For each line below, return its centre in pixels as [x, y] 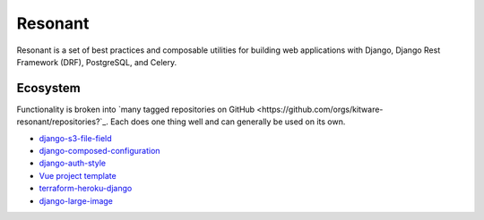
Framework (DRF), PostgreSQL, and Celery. [97, 62]
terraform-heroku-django [86, 189]
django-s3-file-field [75, 138]
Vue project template [78, 175]
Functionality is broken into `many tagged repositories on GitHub [136, 109]
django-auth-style [73, 163]
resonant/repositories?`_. [63, 122]
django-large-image [76, 200]
